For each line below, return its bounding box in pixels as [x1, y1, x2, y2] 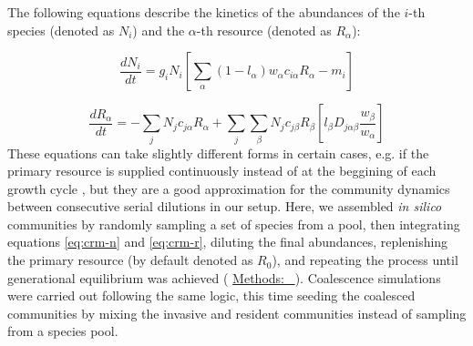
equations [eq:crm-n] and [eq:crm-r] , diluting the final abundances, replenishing [7, 232, 448, 251]
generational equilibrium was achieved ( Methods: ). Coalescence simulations [7, 268, 441, 287]
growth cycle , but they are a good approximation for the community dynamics [7, 178, 450, 198]
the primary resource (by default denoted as [7, 250, 253, 270]
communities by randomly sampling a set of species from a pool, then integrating [7, 214, 460, 233]
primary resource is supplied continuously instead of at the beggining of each [7, 161, 437, 180]
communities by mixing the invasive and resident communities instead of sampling [7, 303, 467, 322]
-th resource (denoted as [196, 20, 332, 39]
